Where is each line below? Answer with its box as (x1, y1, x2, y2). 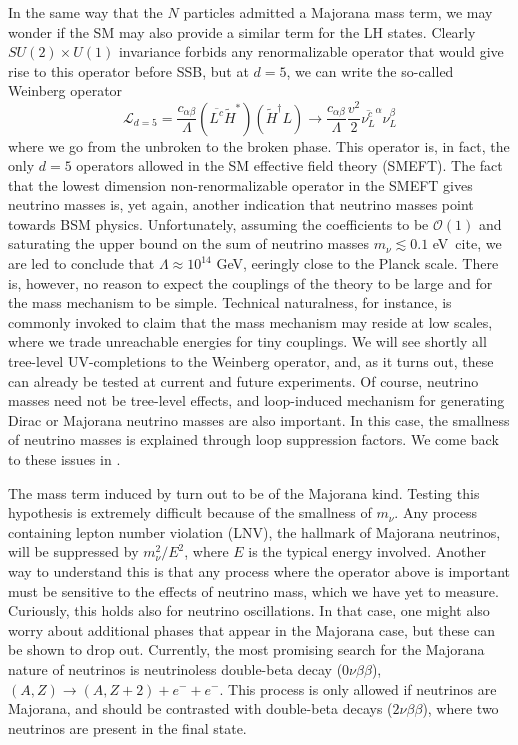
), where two (422, 698, 499, 719)
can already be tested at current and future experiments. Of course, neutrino (8, 370, 479, 391)
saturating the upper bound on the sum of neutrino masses (8, 233, 370, 254)
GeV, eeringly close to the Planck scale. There (216, 253, 499, 274)
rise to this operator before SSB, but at (8, 60, 249, 81)
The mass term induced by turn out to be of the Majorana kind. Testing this (8, 482, 480, 503)
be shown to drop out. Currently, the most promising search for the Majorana (8, 639, 485, 660)
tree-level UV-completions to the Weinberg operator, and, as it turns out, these (8, 351, 494, 372)
